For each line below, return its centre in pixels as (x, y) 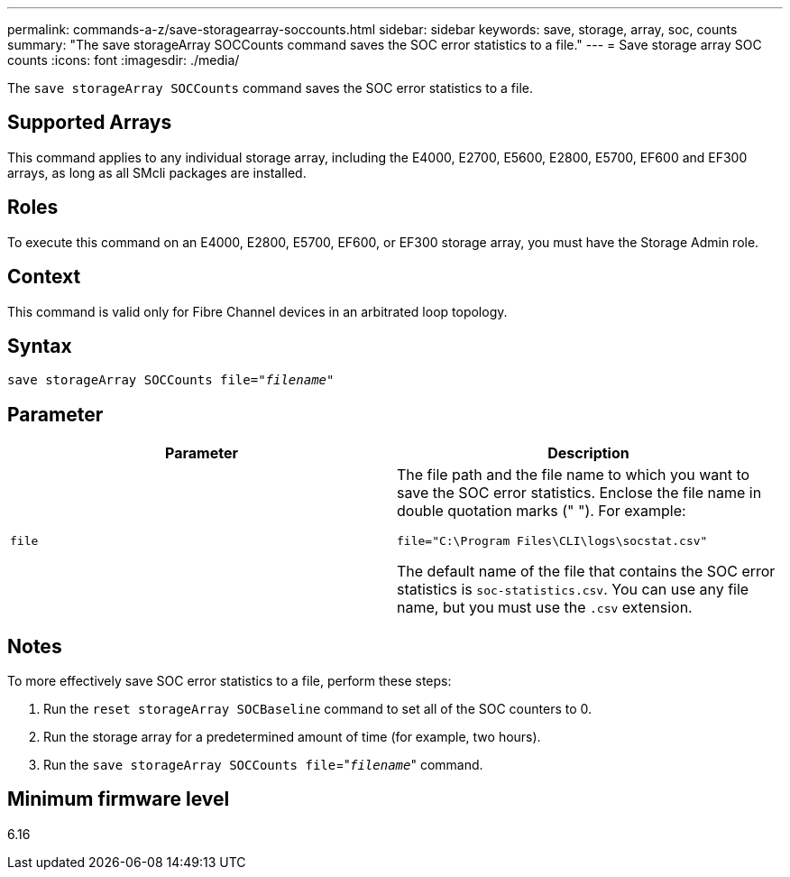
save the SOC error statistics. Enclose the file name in (579, 493)
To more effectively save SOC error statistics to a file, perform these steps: (230, 681)
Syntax (40, 346)
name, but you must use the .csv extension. (545, 608)
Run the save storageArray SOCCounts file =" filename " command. (263, 765)
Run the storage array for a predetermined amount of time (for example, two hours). (292, 737)
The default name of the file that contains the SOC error (586, 572)
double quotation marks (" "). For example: (542, 511)
